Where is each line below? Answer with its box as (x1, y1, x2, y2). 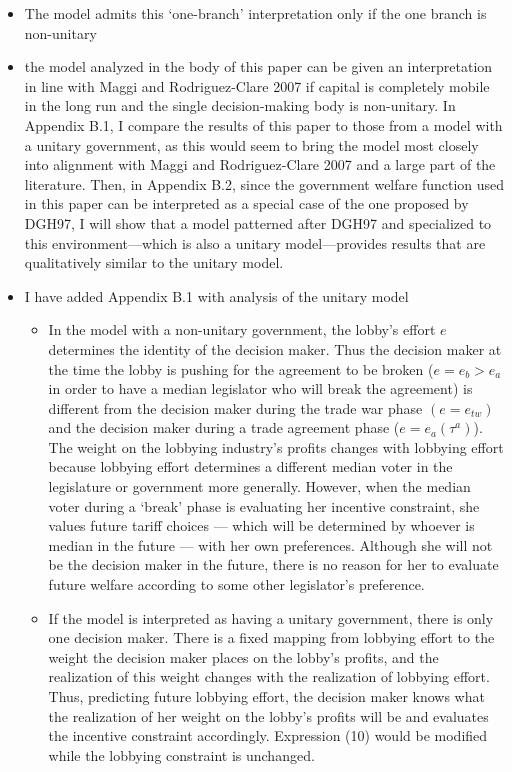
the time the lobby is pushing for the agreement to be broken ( (48, 358, 434, 379)
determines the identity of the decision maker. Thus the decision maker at (48, 338, 502, 359)
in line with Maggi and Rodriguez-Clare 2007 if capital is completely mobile (24, 75, 490, 96)
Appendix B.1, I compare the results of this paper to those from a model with (24, 114, 503, 135)
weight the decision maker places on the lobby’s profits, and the (48, 646, 439, 667)
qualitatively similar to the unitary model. (24, 252, 284, 273)
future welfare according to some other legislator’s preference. (48, 574, 425, 595)
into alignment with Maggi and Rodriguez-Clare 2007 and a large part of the (24, 154, 496, 175)
